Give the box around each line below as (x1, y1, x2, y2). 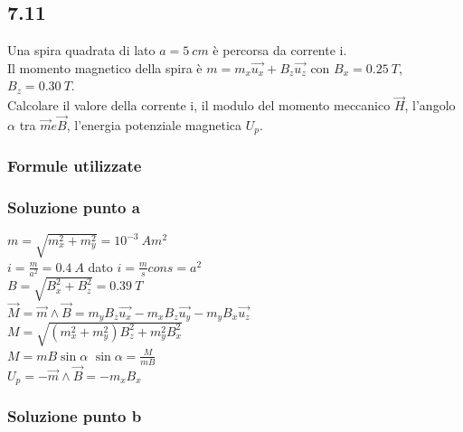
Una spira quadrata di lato (7, 41, 156, 60)
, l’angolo (404, 96, 456, 115)
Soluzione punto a (7, 196, 140, 219)
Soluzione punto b (7, 405, 142, 427)
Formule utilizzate (7, 155, 142, 177)
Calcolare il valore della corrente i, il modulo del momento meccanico (7, 96, 391, 115)
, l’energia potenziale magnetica (66, 116, 242, 135)
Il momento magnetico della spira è (7, 58, 203, 77)
